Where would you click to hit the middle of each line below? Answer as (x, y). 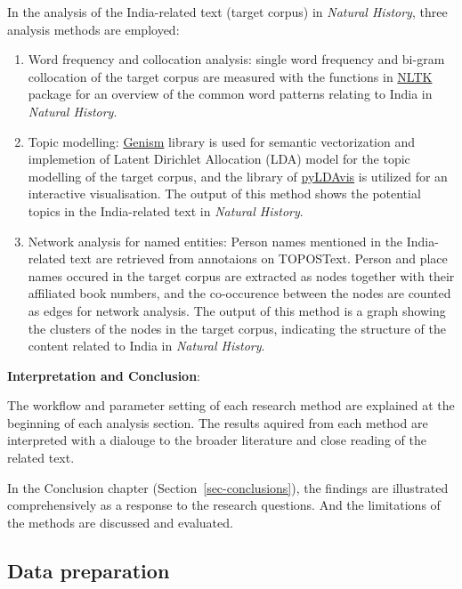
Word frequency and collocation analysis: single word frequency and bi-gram (236, 59)
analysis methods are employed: (93, 29)
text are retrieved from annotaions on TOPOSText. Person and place (259, 258)
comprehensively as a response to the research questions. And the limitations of (224, 505)
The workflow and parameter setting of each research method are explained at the (231, 405)
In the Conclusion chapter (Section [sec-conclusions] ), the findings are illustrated (228, 487)
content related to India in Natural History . (146, 346)
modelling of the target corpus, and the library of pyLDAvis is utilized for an (238, 176)
